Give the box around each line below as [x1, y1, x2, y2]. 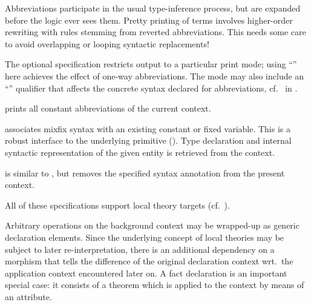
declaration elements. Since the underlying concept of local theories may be [5, 230, 284, 243]
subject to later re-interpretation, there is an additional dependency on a [5, 243, 275, 255]
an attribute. [5, 290, 52, 303]
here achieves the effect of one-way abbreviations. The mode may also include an [5, 69, 304, 82]
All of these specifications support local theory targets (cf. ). [5, 198, 230, 211]
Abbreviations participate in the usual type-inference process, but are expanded [5, 2, 301, 14]
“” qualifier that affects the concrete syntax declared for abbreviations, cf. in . [5, 81, 298, 94]
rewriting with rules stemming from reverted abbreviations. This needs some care [5, 25, 306, 38]
